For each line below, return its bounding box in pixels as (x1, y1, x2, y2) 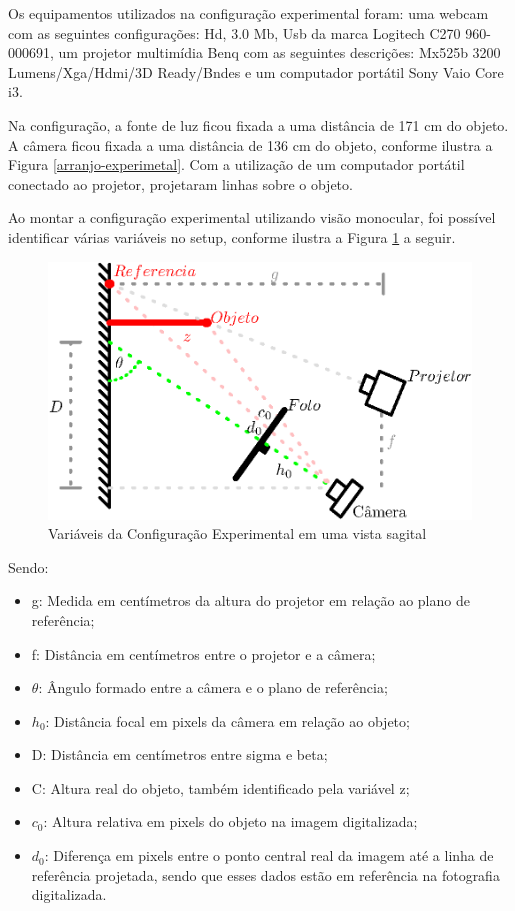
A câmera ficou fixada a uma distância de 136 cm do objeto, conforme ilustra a (8, 134, 493, 155)
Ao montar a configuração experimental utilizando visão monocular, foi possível (8, 207, 496, 228)
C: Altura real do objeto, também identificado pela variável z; (31, 777, 410, 798)
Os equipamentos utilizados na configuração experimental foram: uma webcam (8, 3, 489, 23)
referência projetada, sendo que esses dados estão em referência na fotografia (31, 864, 500, 885)
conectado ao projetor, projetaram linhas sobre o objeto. (8, 173, 353, 194)
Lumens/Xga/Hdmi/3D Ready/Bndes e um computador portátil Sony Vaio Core (8, 61, 504, 82)
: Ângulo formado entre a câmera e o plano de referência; (38, 677, 388, 698)
